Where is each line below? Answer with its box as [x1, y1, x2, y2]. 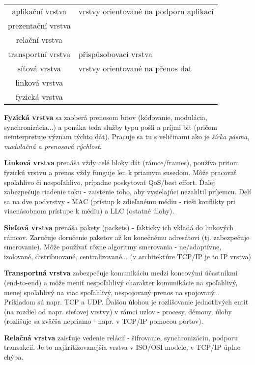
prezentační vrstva [8, 20, 71, 31]
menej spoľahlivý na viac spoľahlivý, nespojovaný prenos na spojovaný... [4, 287, 220, 297]
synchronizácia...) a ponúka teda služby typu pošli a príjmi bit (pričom [4, 122, 218, 132]
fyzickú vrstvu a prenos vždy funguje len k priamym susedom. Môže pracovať [4, 167, 237, 177]
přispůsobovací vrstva [78, 48, 152, 60]
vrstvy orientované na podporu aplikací [78, 5, 214, 17]
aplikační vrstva [12, 5, 67, 17]
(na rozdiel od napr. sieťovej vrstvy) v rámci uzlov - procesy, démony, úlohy [4, 306, 232, 316]
